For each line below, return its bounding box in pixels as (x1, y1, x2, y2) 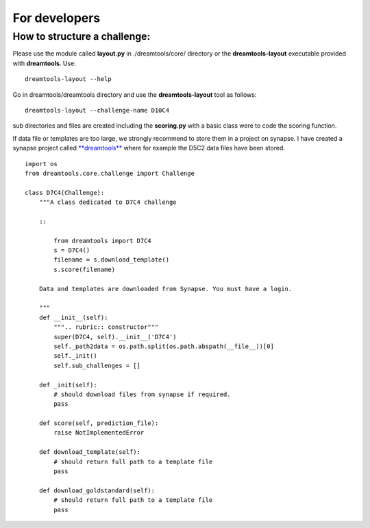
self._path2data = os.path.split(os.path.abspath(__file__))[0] (53, 342, 274, 350)
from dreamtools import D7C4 (53, 237, 152, 244)
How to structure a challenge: (12, 30, 151, 43)
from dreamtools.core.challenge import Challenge (25, 169, 195, 177)
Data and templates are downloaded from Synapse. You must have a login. (38, 285, 293, 292)
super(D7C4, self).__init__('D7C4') (53, 333, 177, 341)
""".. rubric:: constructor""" (53, 323, 159, 331)
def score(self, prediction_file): (38, 420, 159, 427)
